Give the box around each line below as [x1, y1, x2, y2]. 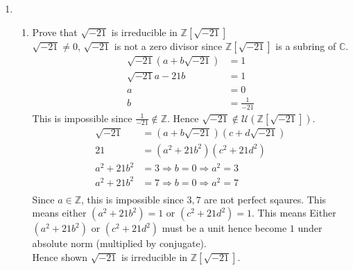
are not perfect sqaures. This [204, 192, 327, 206]
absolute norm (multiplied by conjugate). [32, 236, 207, 251]
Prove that [32, 24, 78, 39]
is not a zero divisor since [114, 38, 223, 53]
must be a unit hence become [162, 221, 287, 235]
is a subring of [275, 38, 336, 53]
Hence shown [32, 249, 87, 264]
